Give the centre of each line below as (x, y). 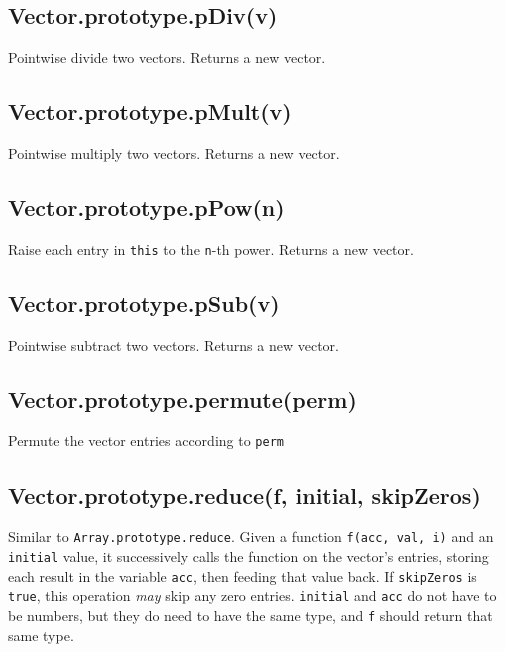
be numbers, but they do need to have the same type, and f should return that (250, 614)
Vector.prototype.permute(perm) (182, 398)
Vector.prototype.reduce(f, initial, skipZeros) (244, 494)
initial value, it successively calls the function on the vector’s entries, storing (248, 555)
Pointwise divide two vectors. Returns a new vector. (167, 57)
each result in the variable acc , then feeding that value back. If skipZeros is (242, 575)
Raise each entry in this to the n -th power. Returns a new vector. (211, 248)
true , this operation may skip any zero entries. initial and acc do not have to (252, 595)
